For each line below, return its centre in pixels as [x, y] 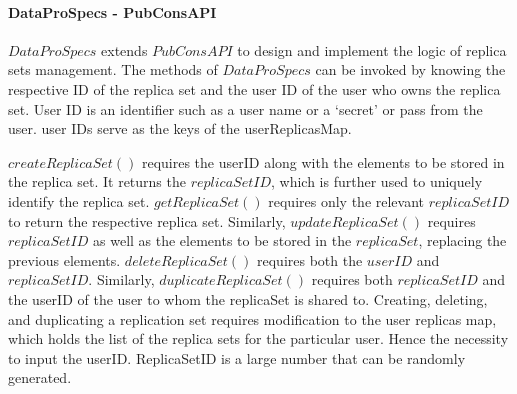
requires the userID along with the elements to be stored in [323, 161]
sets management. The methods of [113, 69]
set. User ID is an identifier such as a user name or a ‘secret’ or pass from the [245, 108]
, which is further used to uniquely [377, 181]
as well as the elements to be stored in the [222, 240]
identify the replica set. [79, 200]
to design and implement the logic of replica [372, 49]
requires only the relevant [346, 200]
